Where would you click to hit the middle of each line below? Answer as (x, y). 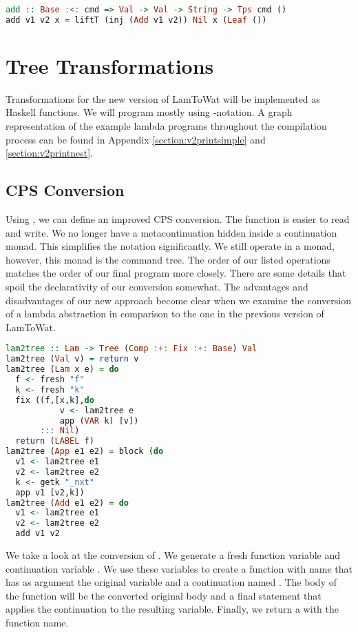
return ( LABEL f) (55, 441)
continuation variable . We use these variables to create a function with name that (179, 568)
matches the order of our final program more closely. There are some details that (176, 273)
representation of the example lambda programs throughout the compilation (166, 126)
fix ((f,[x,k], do (55, 400)
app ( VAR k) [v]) (99, 421)
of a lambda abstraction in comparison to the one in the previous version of (165, 314)
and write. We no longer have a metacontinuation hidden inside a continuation (171, 232)
